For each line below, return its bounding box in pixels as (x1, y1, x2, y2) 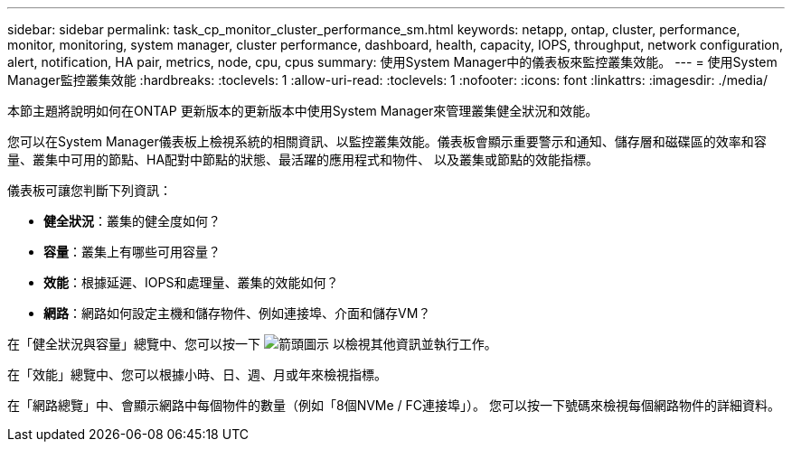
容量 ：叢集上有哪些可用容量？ (43, 244, 221, 259)
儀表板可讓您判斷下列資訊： (7, 182, 172, 198)
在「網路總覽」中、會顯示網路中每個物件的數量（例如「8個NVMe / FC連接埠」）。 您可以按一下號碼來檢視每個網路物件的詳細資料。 (7, 398, 781, 413)
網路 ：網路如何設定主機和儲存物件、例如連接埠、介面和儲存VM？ (43, 305, 431, 321)
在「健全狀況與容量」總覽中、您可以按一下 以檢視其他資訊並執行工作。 (7, 336, 497, 351)
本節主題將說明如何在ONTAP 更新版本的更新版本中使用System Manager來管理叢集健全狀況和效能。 (7, 103, 599, 118)
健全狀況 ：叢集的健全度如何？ (43, 213, 221, 229)
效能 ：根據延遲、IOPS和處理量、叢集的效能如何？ (43, 275, 339, 290)
